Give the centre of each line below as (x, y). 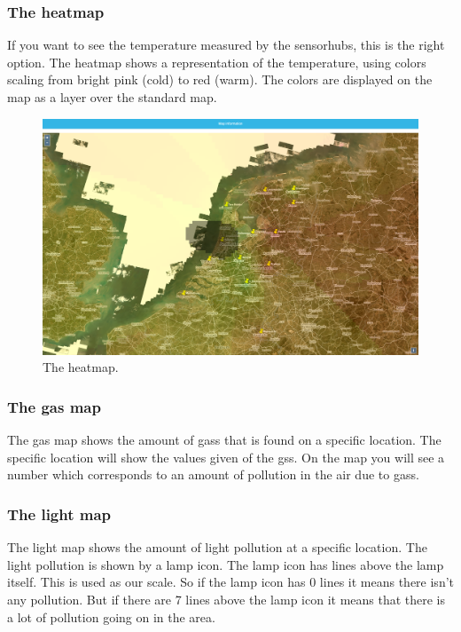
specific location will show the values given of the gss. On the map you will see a (226, 457)
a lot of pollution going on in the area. (111, 616)
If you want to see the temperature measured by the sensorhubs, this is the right (226, 45)
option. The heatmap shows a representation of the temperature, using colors (217, 62)
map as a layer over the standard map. (112, 97)
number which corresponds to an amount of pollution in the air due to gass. (213, 474)
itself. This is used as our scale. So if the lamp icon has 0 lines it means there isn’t (231, 582)
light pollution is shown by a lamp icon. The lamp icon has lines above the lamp (226, 564)
